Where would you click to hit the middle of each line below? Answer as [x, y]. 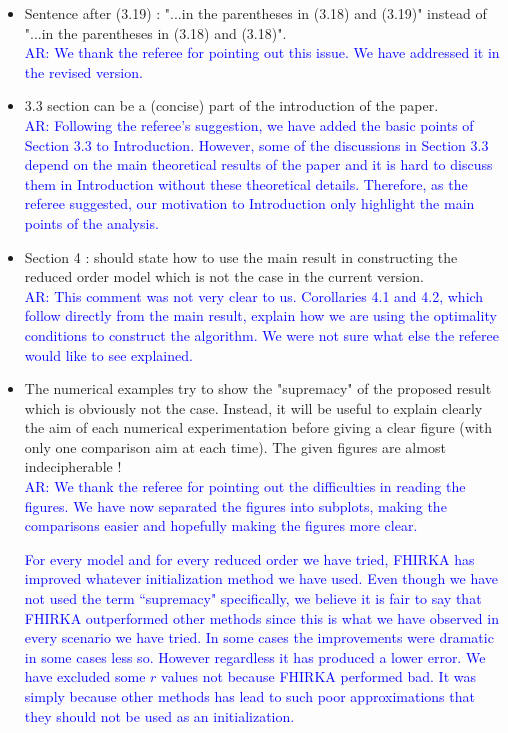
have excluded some [85, 676]
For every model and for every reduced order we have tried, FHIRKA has [249, 558]
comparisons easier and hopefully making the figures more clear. [221, 525]
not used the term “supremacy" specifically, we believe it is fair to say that [253, 598]
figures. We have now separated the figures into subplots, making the [235, 505]
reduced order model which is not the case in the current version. [224, 276]
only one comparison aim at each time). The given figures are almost [235, 446]
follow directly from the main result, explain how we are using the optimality [260, 315]
